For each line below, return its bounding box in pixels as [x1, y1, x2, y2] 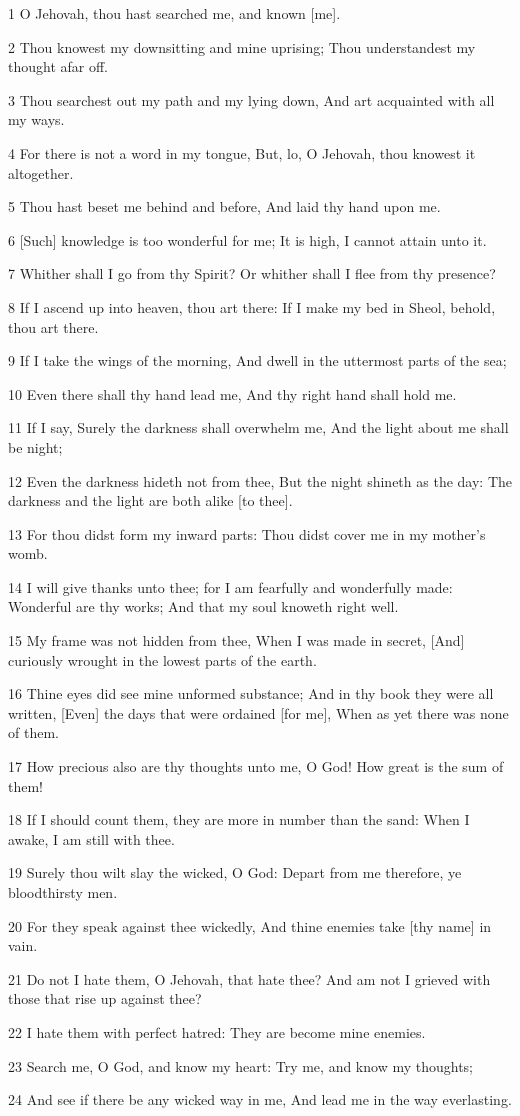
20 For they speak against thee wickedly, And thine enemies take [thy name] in [8, 915, 492, 936]
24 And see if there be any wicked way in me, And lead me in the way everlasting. [8, 1089, 512, 1110]
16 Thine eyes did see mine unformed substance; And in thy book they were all [8, 683, 494, 704]
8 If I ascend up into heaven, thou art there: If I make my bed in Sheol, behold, [8, 296, 496, 317]
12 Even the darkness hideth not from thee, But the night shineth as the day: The [8, 470, 512, 491]
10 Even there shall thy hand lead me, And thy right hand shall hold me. [8, 383, 457, 404]
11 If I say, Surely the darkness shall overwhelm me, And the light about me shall [8, 417, 509, 438]
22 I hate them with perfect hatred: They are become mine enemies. [8, 1021, 426, 1042]
